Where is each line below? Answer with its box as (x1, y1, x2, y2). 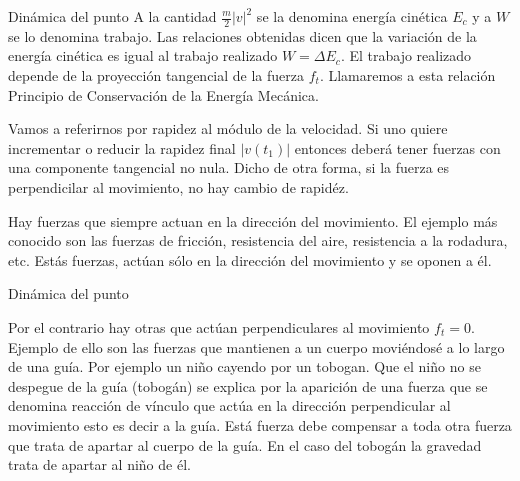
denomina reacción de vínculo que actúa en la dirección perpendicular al (8, 395, 451, 416)
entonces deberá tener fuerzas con (294, 137, 501, 158)
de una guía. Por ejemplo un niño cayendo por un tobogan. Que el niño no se (8, 356, 481, 377)
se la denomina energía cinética (256, 6, 448, 26)
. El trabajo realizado (340, 45, 472, 66)
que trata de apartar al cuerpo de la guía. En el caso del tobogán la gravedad (8, 434, 482, 455)
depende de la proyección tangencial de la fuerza (8, 65, 305, 86)
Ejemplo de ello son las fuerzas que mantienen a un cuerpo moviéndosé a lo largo (8, 336, 505, 357)
